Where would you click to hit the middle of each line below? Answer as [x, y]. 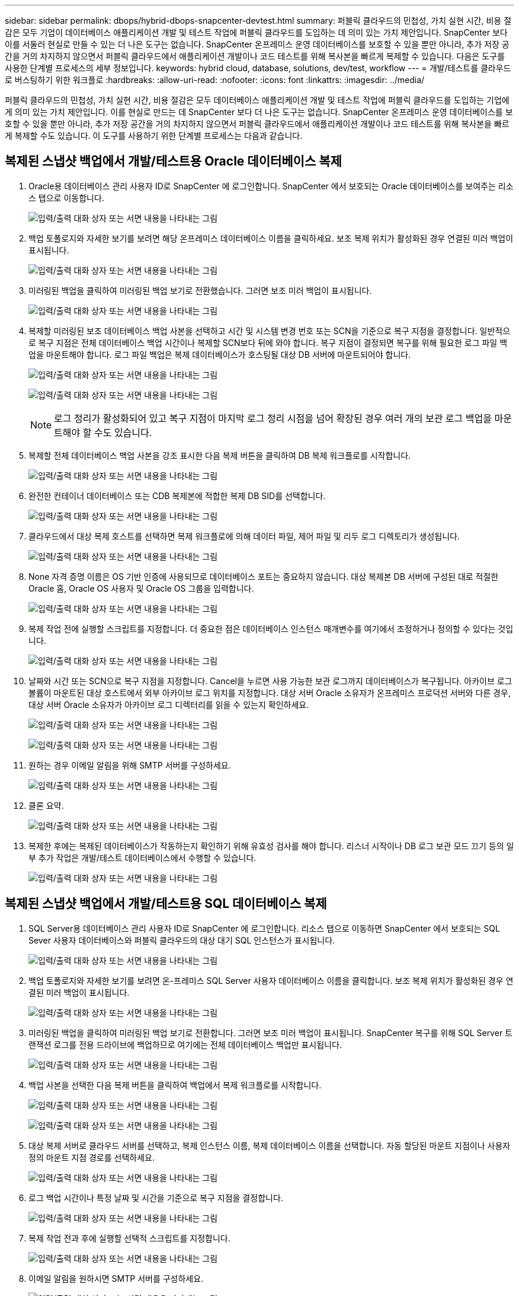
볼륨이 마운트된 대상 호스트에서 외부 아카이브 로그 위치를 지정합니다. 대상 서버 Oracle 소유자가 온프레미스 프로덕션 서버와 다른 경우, [270, 693]
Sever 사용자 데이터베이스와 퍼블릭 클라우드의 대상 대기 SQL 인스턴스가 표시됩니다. [182, 940]
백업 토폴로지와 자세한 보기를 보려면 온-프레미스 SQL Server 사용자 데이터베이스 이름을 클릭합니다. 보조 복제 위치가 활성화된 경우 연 [271, 980]
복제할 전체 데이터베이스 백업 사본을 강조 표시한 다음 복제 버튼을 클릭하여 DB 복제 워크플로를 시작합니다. [220, 455]
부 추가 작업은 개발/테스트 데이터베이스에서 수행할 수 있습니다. [142, 857]
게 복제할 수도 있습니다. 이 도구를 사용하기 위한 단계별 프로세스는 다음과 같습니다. [154, 136]
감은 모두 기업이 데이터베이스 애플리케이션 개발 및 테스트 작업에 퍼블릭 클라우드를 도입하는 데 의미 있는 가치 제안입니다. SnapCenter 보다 [256, 32]
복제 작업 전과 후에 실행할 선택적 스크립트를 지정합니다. [129, 1238]
